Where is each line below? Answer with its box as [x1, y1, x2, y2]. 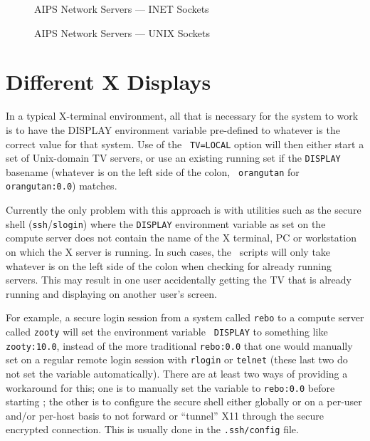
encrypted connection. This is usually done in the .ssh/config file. [6, 422, 299, 437]
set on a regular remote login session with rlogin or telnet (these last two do [6, 352, 348, 367]
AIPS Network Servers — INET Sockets [34, 1, 209, 16]
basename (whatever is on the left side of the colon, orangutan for [6, 164, 300, 179]
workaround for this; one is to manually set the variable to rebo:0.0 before [6, 380, 335, 395]
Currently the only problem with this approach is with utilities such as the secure [6, 202, 361, 217]
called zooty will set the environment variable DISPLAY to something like [6, 324, 328, 338]
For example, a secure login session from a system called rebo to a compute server [6, 310, 364, 325]
